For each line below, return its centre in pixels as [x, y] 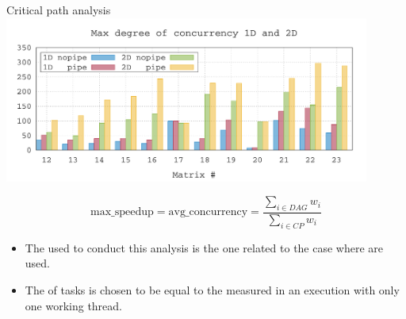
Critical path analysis [59, 10]
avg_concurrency [208, 212]
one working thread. [74, 305]
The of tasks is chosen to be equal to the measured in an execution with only [212, 289]
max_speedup [122, 212]
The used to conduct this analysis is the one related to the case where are [204, 247]
